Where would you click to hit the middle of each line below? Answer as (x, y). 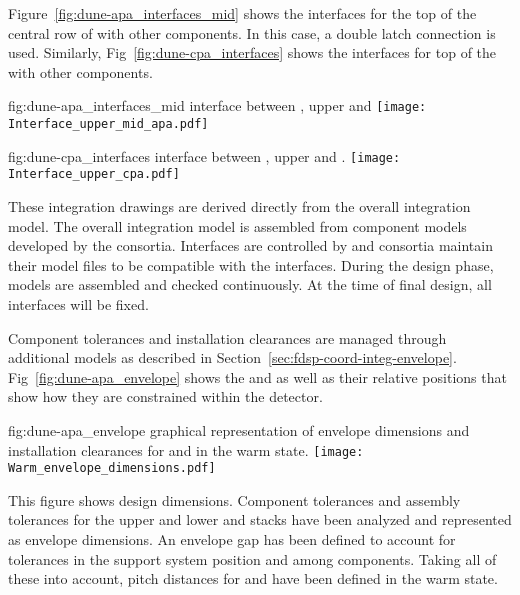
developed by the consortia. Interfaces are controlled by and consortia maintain (250, 245)
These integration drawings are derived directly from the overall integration (239, 206)
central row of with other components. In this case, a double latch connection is (252, 32)
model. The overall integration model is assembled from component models (237, 225)
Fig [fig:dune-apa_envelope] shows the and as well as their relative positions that (257, 376)
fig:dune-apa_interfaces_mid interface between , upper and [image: (217, 105)
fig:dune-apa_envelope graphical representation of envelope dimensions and (239, 429)
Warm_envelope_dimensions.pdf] (112, 468)
